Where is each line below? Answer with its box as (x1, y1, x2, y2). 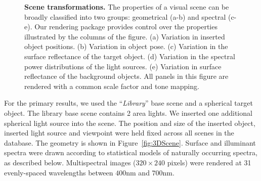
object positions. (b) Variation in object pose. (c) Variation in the (24, 41, 228, 52)
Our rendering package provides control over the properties (34, 21, 217, 32)
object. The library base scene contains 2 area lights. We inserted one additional (4, 107, 252, 118)
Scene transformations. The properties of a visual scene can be (24, 2, 229, 12)
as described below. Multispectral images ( (4, 157, 136, 167)
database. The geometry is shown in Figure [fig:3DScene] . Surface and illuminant (4, 137, 256, 148)
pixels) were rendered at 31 (167, 157, 251, 167)
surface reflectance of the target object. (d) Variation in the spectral (24, 51, 235, 61)
